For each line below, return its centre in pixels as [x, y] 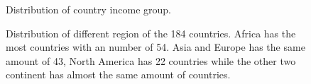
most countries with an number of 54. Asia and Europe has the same [155, 47]
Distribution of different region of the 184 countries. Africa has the [151, 33]
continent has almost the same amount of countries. [118, 74]
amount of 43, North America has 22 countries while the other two [151, 60]
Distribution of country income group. [88, 9]
